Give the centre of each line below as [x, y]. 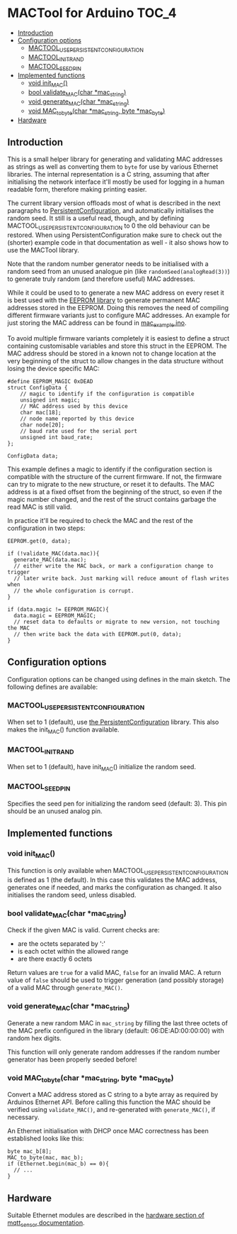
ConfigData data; [33, 456]
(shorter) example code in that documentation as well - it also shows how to [118, 243]
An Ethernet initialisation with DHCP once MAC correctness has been [108, 1131]
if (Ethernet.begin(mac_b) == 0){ [58, 1164]
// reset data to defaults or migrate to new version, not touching [117, 622]
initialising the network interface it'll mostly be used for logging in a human [116, 182]
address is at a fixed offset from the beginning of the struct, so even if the [115, 492]
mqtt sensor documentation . [46, 1224]
